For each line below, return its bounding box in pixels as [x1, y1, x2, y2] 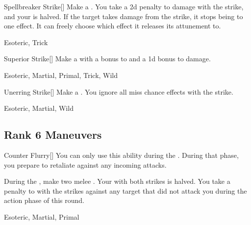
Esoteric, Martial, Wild [4, 103, 74, 113]
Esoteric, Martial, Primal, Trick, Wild [4, 70, 118, 80]
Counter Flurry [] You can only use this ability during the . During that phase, [4, 150, 239, 160]
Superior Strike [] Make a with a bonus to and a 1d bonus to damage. [4, 53, 211, 64]
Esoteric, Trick [4, 37, 48, 47]
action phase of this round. [4, 195, 84, 205]
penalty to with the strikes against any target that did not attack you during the [4, 185, 247, 196]
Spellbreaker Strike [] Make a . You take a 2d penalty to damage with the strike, [4, 1, 244, 11]
